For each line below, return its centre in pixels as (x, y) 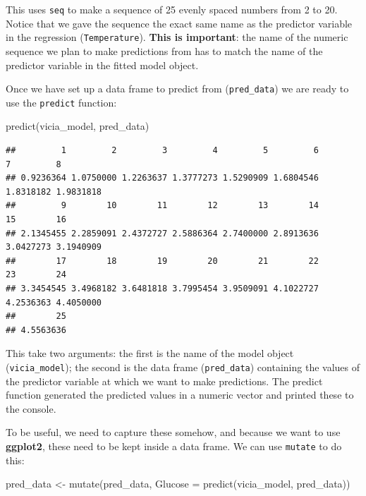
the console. (31, 408)
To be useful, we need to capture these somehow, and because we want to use (173, 432)
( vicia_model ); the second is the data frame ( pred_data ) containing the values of (183, 367)
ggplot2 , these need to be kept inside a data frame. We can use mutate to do (174, 446)
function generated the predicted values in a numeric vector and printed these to (180, 395)
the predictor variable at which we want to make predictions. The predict (164, 381)
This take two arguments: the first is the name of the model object (150, 353)
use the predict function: (61, 102)
